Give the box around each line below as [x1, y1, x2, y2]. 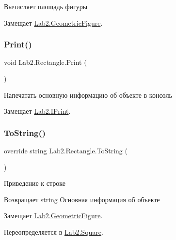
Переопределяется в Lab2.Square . [4, 226, 103, 237]
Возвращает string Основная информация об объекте [4, 194, 160, 204]
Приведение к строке [4, 178, 65, 188]
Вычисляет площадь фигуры [4, 1, 88, 11]
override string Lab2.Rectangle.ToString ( [4, 146, 128, 155]
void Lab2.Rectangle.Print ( [4, 57, 87, 67]
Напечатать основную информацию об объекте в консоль [4, 90, 172, 100]
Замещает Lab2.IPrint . [4, 106, 71, 116]
